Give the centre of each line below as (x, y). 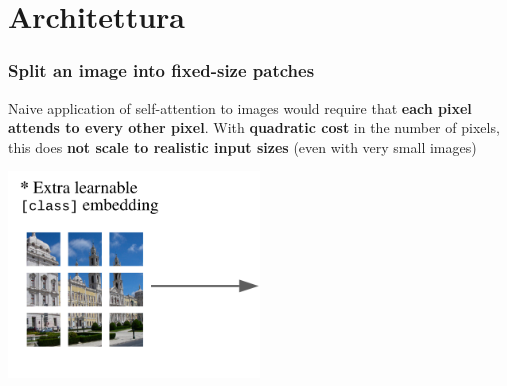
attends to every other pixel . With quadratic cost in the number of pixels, (254, 127)
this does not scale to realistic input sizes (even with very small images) (242, 146)
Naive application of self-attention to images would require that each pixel (240, 107)
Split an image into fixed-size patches (161, 70)
